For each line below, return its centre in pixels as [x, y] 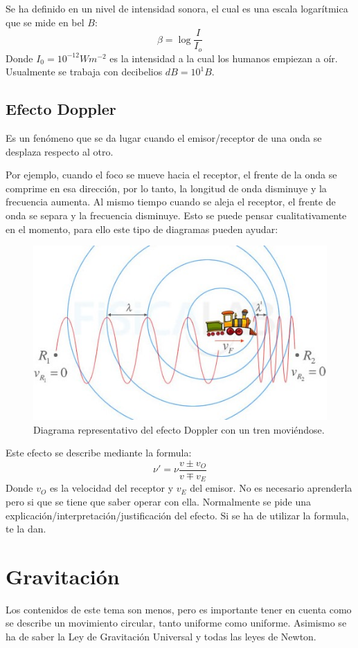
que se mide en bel [45, 22]
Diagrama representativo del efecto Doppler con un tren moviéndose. [179, 429]
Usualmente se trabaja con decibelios [84, 72]
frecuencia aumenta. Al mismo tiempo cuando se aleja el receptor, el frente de [171, 202]
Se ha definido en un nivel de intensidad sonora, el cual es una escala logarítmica [177, 8]
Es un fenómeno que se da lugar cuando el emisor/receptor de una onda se [164, 138]
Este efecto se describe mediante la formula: [99, 453]
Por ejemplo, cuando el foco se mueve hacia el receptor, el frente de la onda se [171, 175]
